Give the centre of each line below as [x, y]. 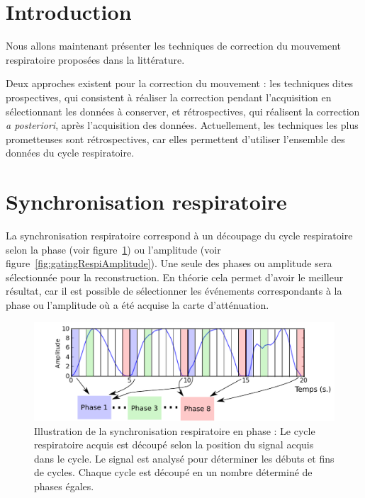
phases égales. [64, 486]
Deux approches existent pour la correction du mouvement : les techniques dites [179, 83]
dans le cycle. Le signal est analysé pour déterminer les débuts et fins [184, 458]
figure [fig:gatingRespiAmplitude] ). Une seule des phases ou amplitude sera [169, 263]
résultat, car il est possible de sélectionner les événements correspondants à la [174, 291]
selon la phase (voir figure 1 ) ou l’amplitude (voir [113, 249]
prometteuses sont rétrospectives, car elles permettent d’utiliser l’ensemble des [175, 138]
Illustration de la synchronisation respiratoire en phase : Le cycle [175, 430]
